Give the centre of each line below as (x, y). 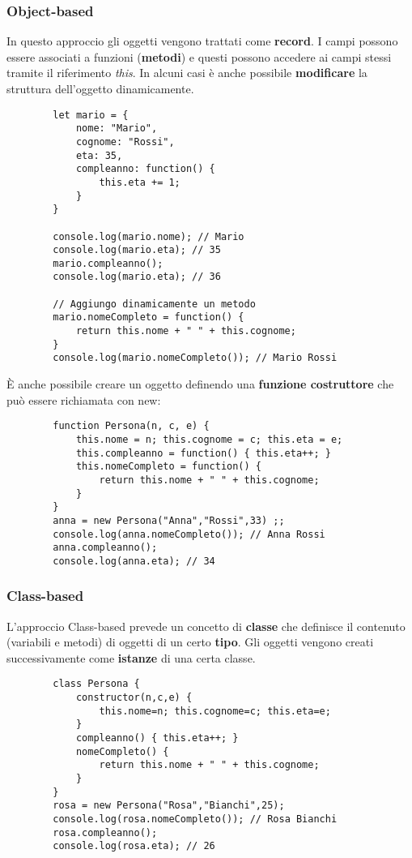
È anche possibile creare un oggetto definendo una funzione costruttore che (200, 384)
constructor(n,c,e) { (134, 698)
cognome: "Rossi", (125, 142)
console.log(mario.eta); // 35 (137, 250)
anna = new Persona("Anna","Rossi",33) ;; (169, 520)
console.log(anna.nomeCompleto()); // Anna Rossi (189, 534)
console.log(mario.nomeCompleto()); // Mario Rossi (195, 358)
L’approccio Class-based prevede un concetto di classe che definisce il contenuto (206, 626)
